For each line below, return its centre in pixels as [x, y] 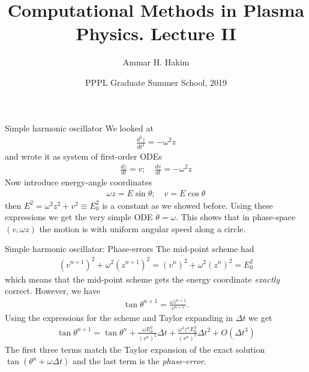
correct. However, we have [53, 291]
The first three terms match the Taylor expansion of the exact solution [135, 349]
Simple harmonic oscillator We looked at [79, 127]
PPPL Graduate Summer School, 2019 [156, 82]
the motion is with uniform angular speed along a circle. [142, 228]
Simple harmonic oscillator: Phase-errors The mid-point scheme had [130, 249]
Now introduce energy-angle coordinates [79, 182]
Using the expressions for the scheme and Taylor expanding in [119, 317]
